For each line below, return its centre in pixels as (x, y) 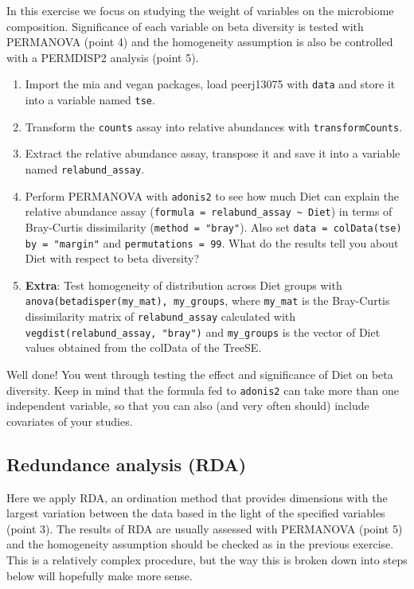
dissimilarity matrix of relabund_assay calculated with (160, 316)
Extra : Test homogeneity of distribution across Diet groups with (184, 285)
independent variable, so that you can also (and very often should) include (188, 406)
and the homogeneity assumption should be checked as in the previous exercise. (200, 544)
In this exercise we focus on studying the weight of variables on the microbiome (200, 10)
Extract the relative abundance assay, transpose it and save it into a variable (213, 153)
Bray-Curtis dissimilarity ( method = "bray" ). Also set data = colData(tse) (213, 226)
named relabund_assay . (85, 168)
